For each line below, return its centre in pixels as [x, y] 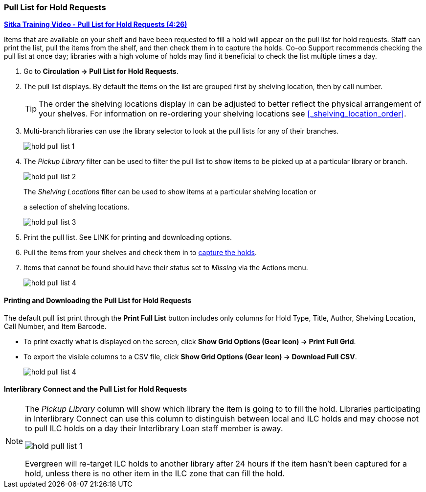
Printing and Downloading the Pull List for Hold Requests [98, 300]
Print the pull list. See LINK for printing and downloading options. [128, 237]
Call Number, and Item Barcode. [55, 326]
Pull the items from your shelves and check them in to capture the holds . [140, 253]
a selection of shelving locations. [77, 207]
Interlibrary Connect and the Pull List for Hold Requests [96, 389]
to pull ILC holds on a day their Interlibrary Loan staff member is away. [154, 428]
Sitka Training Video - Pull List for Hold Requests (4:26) [96, 24]
